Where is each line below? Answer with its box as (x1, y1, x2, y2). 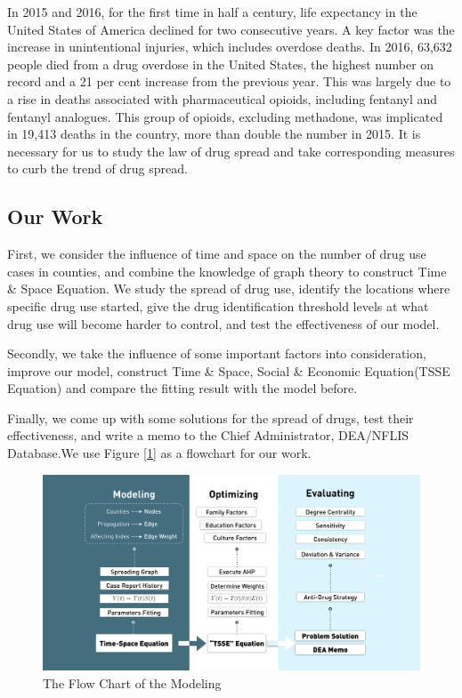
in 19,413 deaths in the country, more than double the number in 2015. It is (7, 124, 421, 143)
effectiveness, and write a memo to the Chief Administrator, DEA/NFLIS (7, 426, 409, 445)
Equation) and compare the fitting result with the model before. (7, 379, 358, 397)
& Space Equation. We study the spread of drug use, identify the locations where (7, 279, 450, 298)
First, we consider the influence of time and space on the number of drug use (7, 245, 426, 263)
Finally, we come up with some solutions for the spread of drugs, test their (7, 408, 414, 427)
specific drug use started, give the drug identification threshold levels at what (7, 296, 429, 315)
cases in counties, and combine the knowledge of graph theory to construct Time (7, 261, 447, 280)
